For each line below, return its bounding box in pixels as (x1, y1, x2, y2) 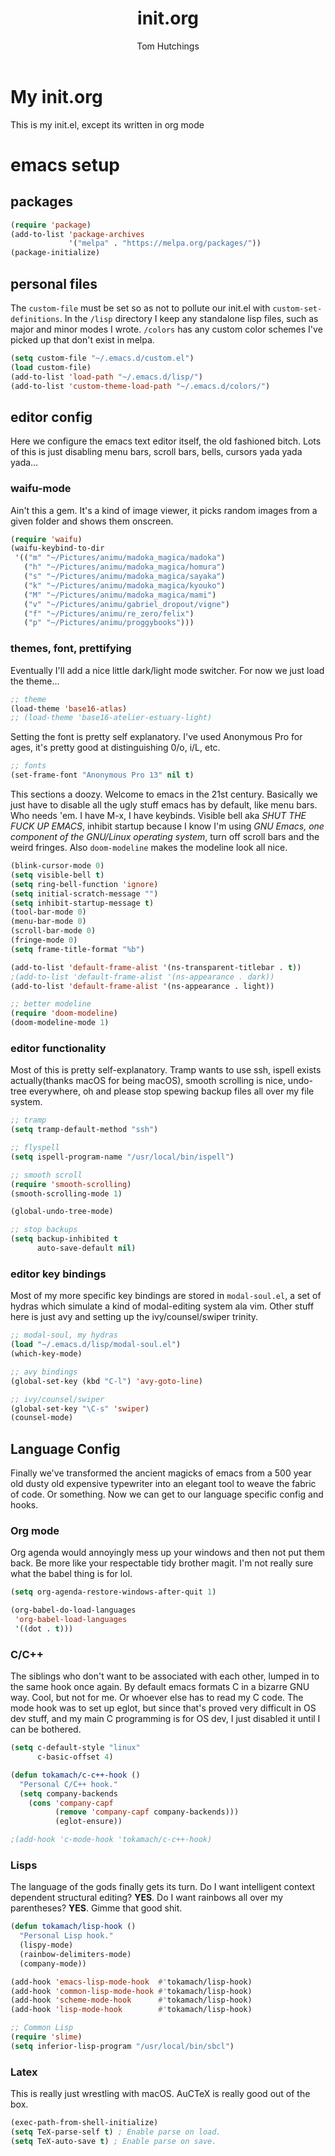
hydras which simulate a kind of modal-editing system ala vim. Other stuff (10, 1300, 315, 1312)
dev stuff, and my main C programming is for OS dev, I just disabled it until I (10, 1713, 321, 1725)
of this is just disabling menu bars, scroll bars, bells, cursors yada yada (10, 446, 303, 458)
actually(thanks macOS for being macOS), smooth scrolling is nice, (10, 1075, 286, 1087)
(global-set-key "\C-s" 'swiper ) (10, 1403, 150, 1414)
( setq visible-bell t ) (10, 870, 105, 880)
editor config (10, 408, 93, 426)
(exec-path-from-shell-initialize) (10, 2118, 159, 2128)
